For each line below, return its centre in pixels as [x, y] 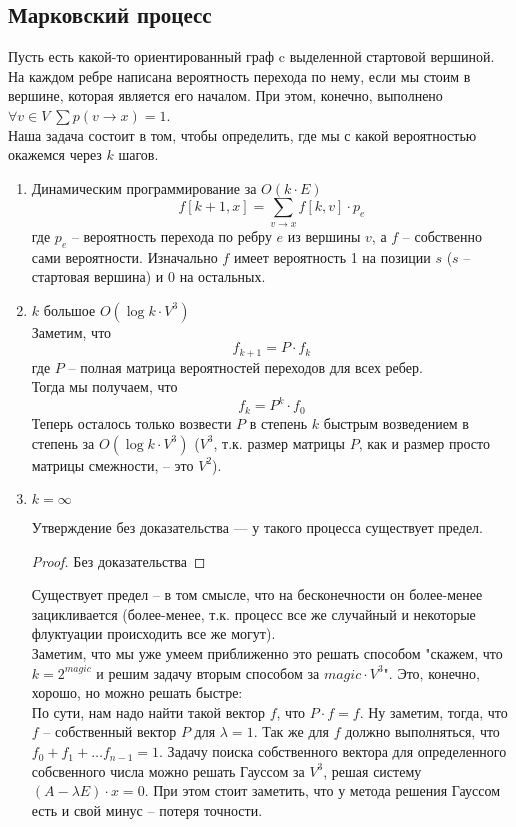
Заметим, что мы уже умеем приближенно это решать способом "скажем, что [267, 653]
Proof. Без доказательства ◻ [118, 560]
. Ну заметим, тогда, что [433, 711]
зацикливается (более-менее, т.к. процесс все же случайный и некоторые [253, 613]
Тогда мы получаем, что [104, 386]
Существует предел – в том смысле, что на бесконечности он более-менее [257, 594]
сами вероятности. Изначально [124, 256]
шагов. [138, 154]
